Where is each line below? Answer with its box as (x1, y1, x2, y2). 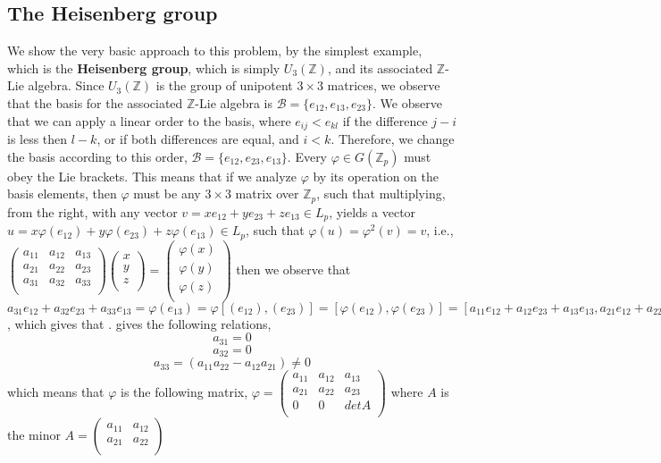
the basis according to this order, (7, 147, 188, 165)
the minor (7, 425, 61, 444)
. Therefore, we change (330, 130, 455, 148)
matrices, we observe (327, 76, 440, 95)
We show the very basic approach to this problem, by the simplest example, (7, 41, 423, 60)
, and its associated (327, 58, 433, 77)
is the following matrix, (121, 383, 248, 401)
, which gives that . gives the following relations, (7, 314, 272, 333)
